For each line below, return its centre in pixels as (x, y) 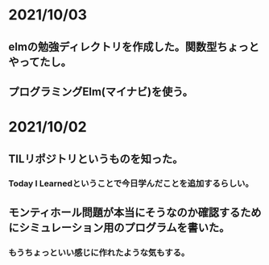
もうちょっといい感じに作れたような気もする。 (99, 252)
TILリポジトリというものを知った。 (96, 159)
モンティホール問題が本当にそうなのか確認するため (135, 212)
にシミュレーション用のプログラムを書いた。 (119, 227)
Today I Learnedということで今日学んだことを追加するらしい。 (131, 183)
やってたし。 (40, 62)
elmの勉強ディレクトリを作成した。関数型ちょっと (134, 46)
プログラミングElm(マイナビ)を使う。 (101, 92)
